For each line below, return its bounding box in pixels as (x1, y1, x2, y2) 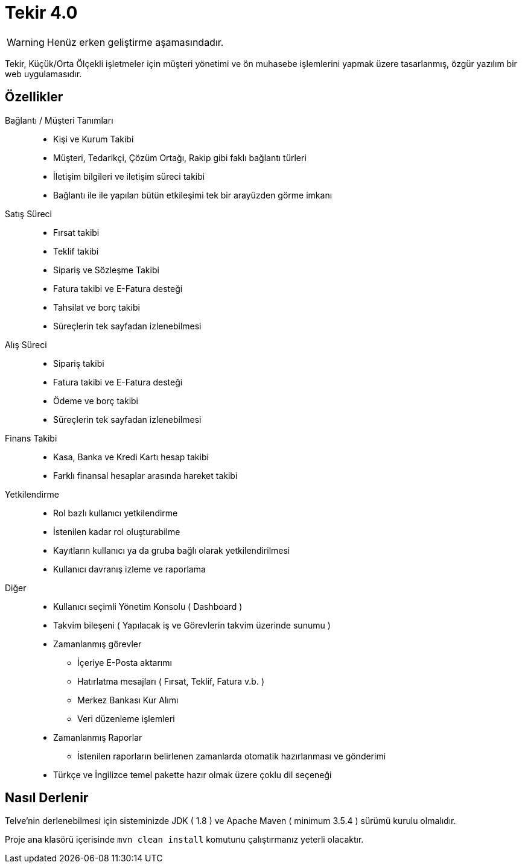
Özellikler (5, 89, 63, 105)
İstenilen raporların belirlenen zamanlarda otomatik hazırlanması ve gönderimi (77, 750, 386, 761)
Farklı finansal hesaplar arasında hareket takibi (53, 470, 238, 481)
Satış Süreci (5, 208, 52, 219)
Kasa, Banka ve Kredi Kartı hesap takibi (53, 451, 209, 462)
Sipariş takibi (53, 358, 104, 369)
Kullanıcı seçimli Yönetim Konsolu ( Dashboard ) (53, 601, 243, 612)
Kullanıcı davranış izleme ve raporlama (53, 563, 206, 574)
